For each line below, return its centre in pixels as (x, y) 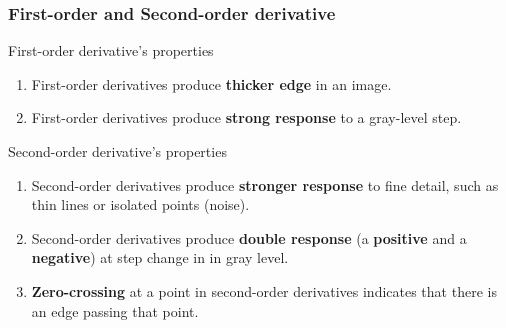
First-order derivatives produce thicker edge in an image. (211, 83)
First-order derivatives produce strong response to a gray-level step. (246, 117)
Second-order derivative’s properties (117, 151)
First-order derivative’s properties (111, 50)
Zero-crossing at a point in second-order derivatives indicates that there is (264, 290)
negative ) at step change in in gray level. (160, 257)
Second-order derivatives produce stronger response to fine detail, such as (265, 184)
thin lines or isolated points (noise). (140, 204)
